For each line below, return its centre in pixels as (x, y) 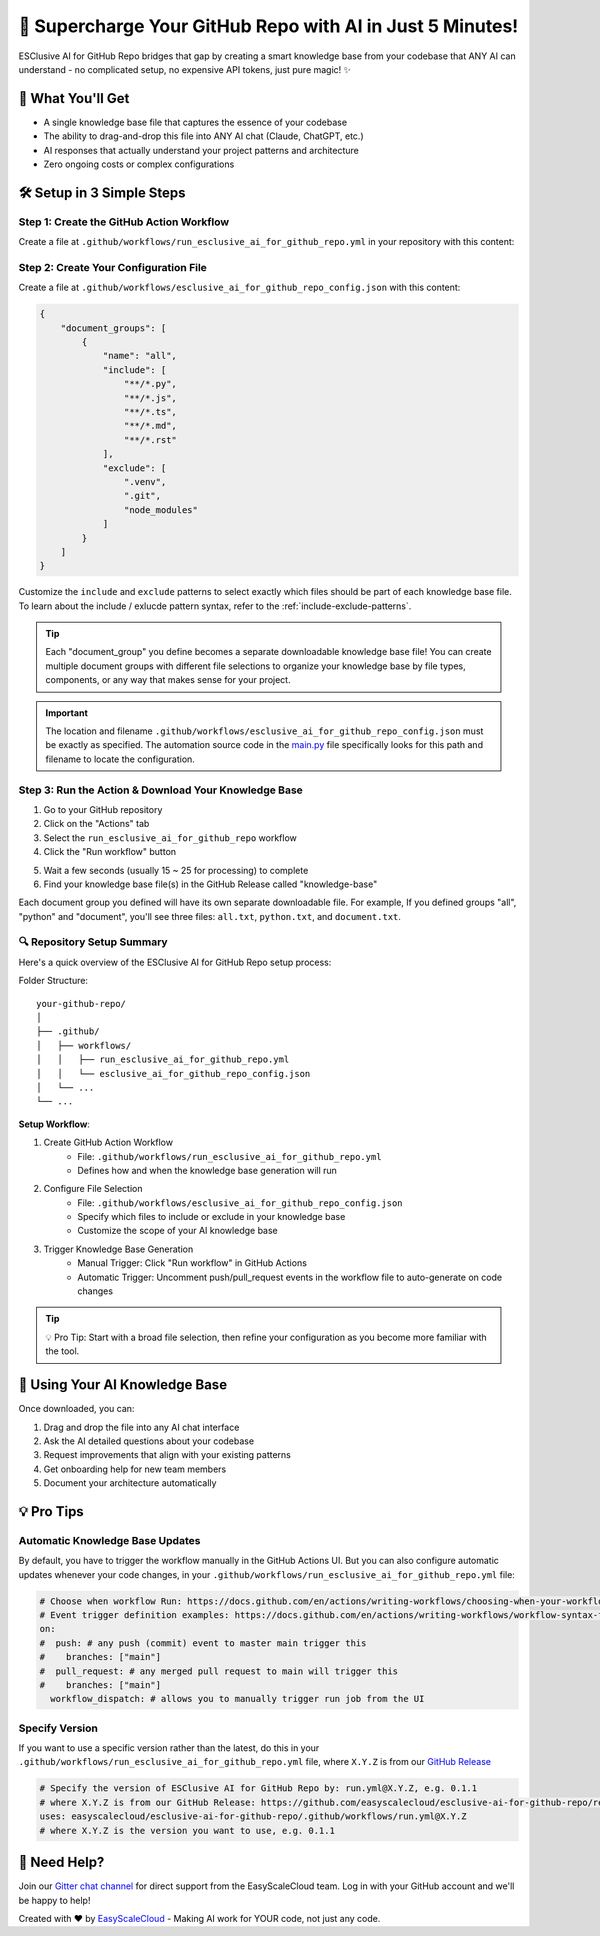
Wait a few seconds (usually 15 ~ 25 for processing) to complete (176, 870)
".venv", (145, 481)
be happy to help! (54, 1900)
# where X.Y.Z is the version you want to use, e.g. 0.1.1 (187, 1830)
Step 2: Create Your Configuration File (112, 267)
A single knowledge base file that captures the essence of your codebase (195, 122)
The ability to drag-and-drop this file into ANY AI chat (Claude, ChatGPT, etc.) (203, 136)
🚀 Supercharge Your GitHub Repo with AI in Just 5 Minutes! (268, 26)
